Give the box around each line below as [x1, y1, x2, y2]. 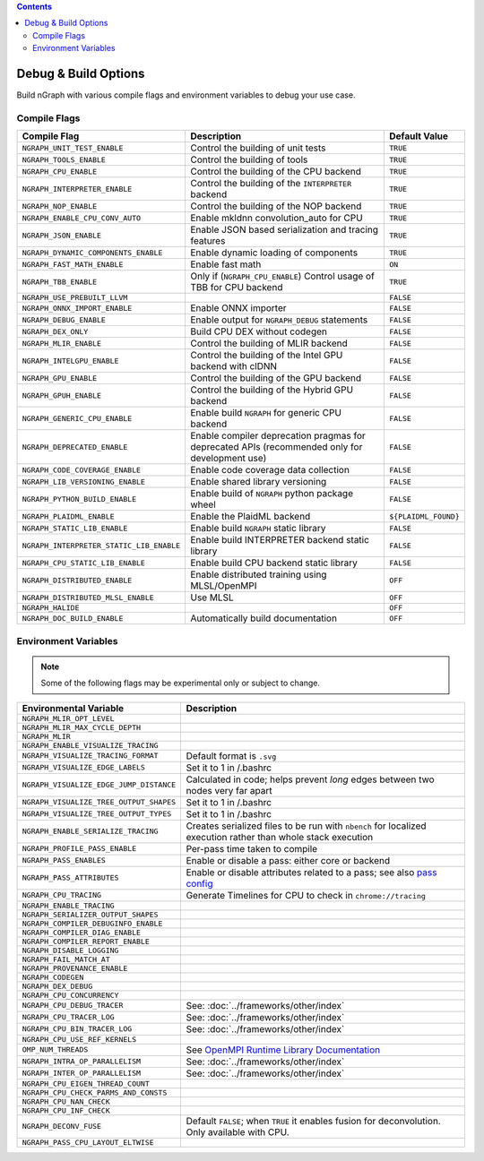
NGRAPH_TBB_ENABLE [22, 277, 98, 287]
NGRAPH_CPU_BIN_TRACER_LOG [22, 1024, 133, 1034]
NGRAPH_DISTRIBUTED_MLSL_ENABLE [22, 592, 154, 602]
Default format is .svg [186, 749, 277, 761]
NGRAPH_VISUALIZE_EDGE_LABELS [22, 762, 145, 772]
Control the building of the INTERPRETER [189, 177, 352, 190]
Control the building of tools [189, 153, 308, 166]
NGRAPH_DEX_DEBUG [22, 981, 93, 991]
